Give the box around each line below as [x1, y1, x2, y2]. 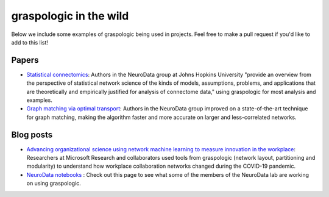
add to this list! [11, 38, 49, 46]
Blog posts [11, 129, 53, 140]
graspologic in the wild [11, 9, 129, 23]
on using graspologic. [26, 180, 82, 187]
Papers [11, 55, 39, 65]
